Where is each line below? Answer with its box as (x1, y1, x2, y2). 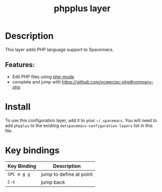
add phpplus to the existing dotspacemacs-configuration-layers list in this (5, 123, 153, 128)
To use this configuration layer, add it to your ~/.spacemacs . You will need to (5, 117, 158, 123)
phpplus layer (53, 3, 111, 14)
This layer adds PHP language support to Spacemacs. (5, 46, 114, 52)
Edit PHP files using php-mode (12, 74, 74, 80)
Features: (5, 61, 35, 69)
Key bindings (5, 145, 60, 156)
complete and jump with (12, 79, 61, 85)
